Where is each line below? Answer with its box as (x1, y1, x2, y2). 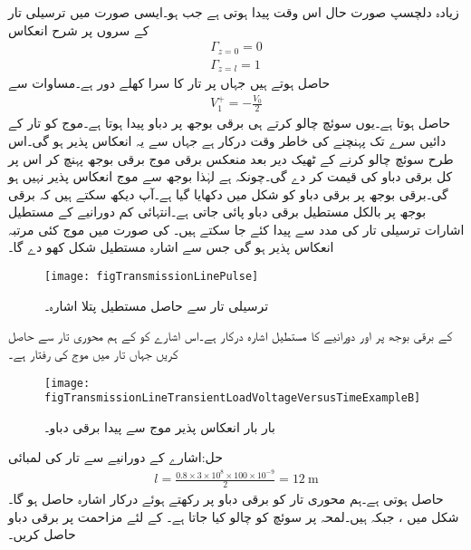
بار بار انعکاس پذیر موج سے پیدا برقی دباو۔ (44, 417, 275, 436)
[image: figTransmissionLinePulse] (44, 270, 259, 284)
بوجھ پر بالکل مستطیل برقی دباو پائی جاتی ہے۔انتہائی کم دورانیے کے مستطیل (8, 202, 427, 221)
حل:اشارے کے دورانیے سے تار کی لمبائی (8, 448, 223, 467)
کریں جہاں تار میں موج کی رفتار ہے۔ (8, 343, 178, 362)
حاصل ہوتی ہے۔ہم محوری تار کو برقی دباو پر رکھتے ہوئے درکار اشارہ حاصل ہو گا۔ (8, 488, 444, 507)
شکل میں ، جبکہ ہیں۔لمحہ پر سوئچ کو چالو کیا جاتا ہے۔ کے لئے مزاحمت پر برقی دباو (8, 507, 459, 526)
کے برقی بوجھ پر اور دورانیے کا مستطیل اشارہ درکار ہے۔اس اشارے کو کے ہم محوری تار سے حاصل (8, 326, 453, 345)
